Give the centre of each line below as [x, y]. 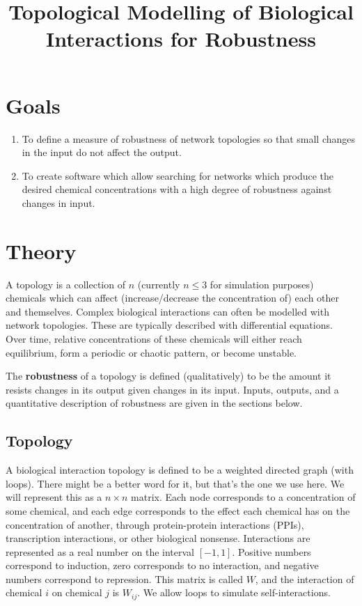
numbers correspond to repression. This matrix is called [124, 578]
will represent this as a [54, 497]
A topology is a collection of [65, 284]
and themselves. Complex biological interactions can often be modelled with [167, 311]
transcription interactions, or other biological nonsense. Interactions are [158, 538]
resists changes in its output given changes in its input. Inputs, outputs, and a [172, 389]
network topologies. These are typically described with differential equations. [169, 325]
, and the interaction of [305, 578]
